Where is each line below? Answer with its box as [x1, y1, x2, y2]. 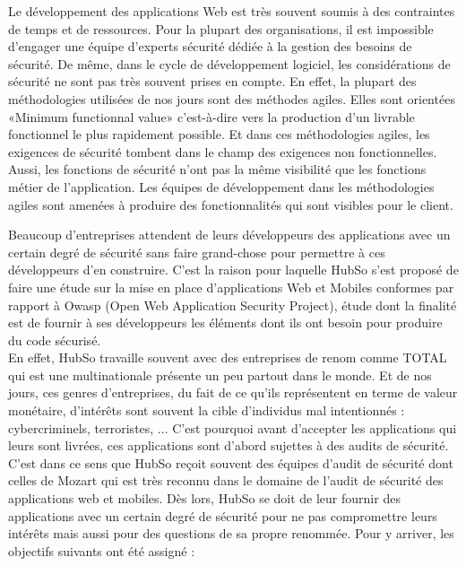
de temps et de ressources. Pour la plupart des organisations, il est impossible [8, 19, 434, 38]
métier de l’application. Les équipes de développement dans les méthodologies [8, 177, 435, 196]
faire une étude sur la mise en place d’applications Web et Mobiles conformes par [8, 277, 454, 296]
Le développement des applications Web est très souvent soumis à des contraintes [8, 2, 455, 20]
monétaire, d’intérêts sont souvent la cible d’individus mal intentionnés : [8, 401, 405, 420]
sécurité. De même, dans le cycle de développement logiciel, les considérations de [8, 54, 451, 73]
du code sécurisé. [8, 330, 101, 349]
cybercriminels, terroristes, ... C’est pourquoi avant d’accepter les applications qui [8, 418, 457, 437]
